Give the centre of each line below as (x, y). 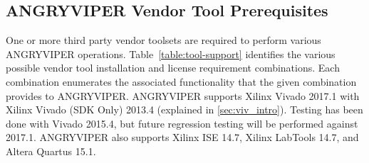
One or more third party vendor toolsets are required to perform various (163, 40)
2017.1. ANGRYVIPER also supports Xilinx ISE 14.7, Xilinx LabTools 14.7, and (182, 137)
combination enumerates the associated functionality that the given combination (181, 81)
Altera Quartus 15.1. (51, 151)
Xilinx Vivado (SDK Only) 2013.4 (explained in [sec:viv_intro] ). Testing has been (184, 109)
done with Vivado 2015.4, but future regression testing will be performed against (182, 123)
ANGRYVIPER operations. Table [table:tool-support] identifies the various (171, 54)
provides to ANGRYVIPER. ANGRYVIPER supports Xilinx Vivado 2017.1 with (183, 95)
